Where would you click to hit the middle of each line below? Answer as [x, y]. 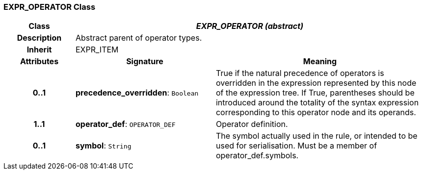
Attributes [39, 62]
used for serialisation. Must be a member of [296, 146]
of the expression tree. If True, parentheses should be [315, 93]
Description [39, 38]
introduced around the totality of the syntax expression [317, 103]
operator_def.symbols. [257, 156]
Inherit [39, 50]
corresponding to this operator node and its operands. [316, 112]
